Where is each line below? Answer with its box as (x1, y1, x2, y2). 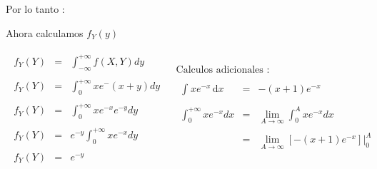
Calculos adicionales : (176, 65, 270, 76)
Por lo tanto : (6, 1, 65, 16)
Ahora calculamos (6, 25, 84, 40)
